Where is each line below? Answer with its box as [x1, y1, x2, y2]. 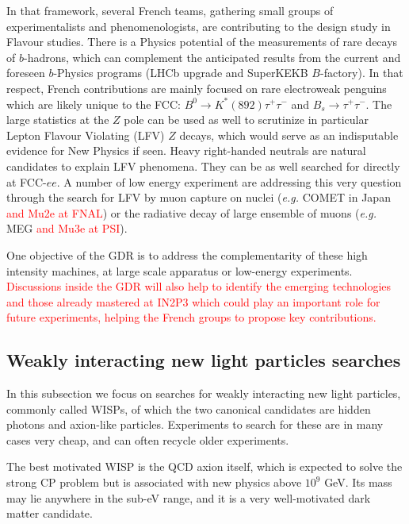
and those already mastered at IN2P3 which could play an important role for [6, 293, 380, 310]
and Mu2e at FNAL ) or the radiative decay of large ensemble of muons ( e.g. [6, 204, 377, 221]
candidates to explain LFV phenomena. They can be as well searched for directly [6, 157, 400, 174]
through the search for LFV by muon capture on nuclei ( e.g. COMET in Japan [6, 189, 391, 206]
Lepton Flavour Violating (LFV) [6, 126, 165, 143]
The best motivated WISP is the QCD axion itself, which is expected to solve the [6, 458, 403, 475]
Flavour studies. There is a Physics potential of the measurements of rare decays [6, 33, 398, 50]
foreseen [6, 64, 45, 81]
